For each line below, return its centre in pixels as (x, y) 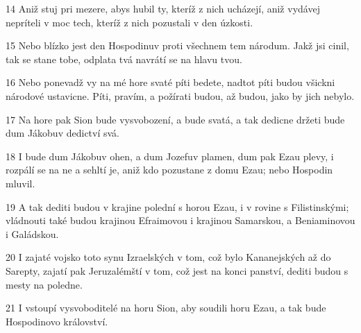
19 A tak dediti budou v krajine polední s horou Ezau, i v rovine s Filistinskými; (177, 206)
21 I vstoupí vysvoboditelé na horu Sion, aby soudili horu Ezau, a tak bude (166, 308)
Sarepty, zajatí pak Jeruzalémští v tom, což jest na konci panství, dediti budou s (177, 270)
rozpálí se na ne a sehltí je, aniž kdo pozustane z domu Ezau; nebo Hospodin (169, 170)
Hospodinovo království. (57, 321)
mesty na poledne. (44, 284)
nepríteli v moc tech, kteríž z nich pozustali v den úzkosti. (129, 22)
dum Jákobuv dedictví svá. (63, 133)
